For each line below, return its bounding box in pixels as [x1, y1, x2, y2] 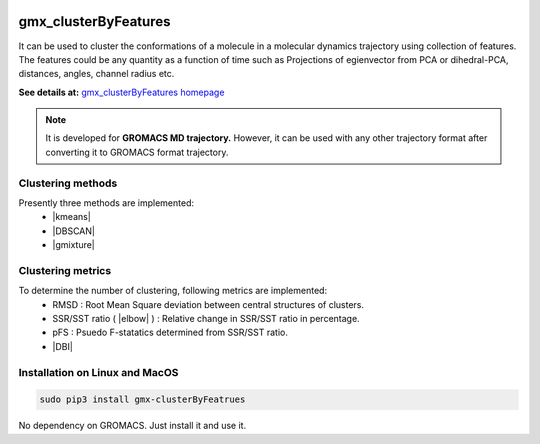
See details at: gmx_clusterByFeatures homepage [18, 86, 225, 98]
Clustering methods [18, 176, 118, 190]
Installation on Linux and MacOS [18, 365, 179, 379]
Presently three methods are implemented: [18, 197, 195, 209]
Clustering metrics [18, 263, 112, 277]
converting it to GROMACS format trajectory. [45, 146, 229, 158]
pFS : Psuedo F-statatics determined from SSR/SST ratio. [52, 326, 289, 339]
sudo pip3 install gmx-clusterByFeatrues [39, 394, 246, 405]
